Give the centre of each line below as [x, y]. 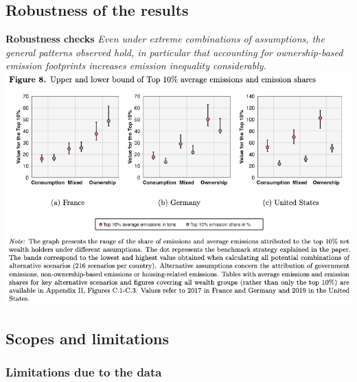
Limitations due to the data [84, 372]
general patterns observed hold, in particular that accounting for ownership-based [174, 52]
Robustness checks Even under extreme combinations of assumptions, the [165, 39]
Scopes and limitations [88, 338]
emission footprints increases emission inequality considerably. [136, 65]
